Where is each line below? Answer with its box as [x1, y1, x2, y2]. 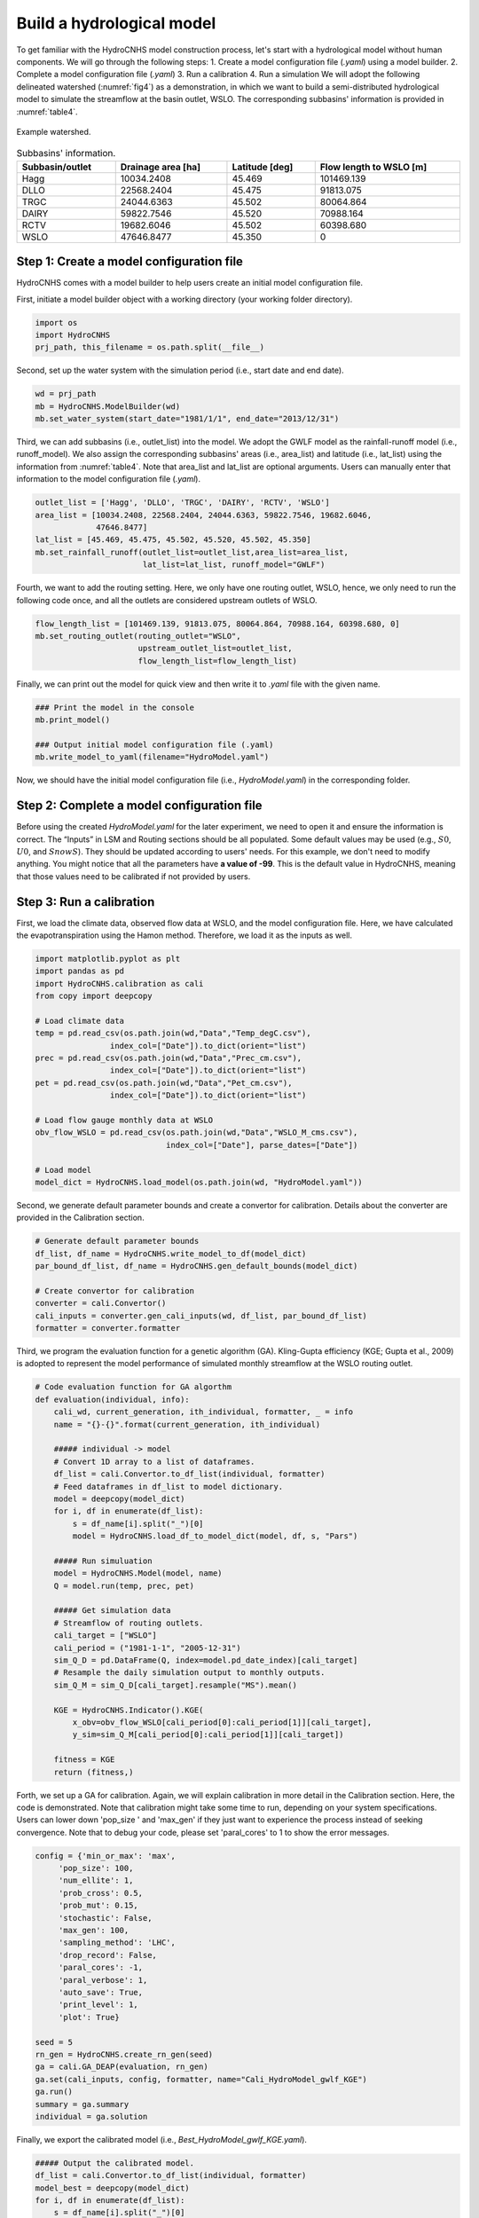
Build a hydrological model [16, 13, 216, 33]
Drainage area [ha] [120, 161, 201, 173]
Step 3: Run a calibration [16, 894, 155, 909]
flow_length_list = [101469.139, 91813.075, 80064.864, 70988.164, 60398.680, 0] [35, 618, 401, 629]
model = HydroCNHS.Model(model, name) [53, 1569, 223, 1578]
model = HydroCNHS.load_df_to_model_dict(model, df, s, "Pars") [72, 1531, 358, 1541]
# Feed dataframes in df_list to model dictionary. [53, 1482, 284, 1491]
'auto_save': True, [58, 1987, 144, 1997]
